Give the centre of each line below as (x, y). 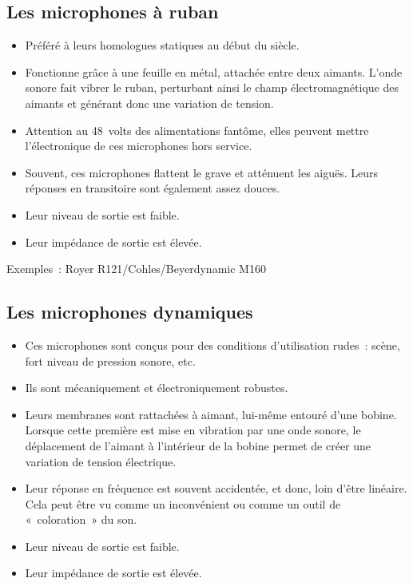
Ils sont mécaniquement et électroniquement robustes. (157, 388)
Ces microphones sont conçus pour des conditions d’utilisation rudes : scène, (212, 344)
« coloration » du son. (81, 519)
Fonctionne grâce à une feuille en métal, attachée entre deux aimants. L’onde (214, 71)
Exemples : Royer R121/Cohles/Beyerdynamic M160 (136, 269)
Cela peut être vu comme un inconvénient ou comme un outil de (183, 503)
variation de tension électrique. (101, 461)
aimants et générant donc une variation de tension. (149, 103)
